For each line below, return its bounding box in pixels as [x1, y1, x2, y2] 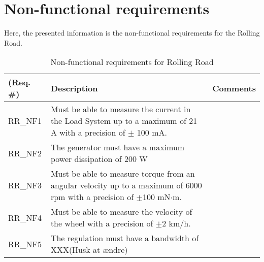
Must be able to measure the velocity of [50, 206, 192, 218]
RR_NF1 [8, 115, 42, 127]
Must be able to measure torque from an [50, 168, 195, 180]
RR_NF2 [8, 147, 42, 159]
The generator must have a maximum [50, 141, 185, 153]
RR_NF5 [8, 238, 42, 250]
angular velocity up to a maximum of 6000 [50, 179, 202, 191]
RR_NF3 [8, 179, 42, 191]
